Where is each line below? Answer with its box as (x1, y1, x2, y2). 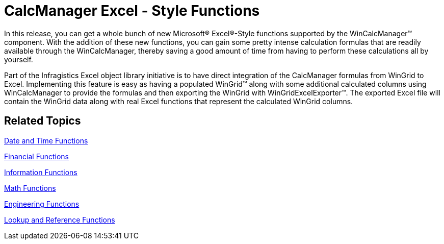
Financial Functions (4, 152, 69, 161)
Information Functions (4, 167, 77, 177)
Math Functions (4, 183, 56, 192)
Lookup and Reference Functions (4, 215, 115, 224)
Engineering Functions (4, 199, 80, 208)
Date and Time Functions (4, 136, 88, 145)
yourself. (4, 55, 33, 64)
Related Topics (4, 114, 81, 128)
